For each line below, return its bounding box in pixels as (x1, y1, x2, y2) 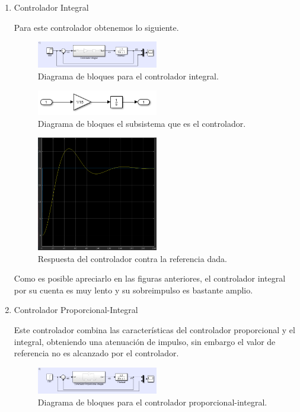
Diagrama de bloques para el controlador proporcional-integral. (37, 395, 267, 408)
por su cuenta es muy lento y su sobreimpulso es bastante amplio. (14, 283, 253, 296)
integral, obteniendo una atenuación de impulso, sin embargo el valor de (14, 335, 276, 347)
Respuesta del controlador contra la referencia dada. (37, 252, 227, 264)
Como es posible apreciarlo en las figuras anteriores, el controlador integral (14, 272, 286, 285)
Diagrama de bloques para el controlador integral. (37, 69, 219, 82)
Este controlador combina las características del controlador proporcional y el (14, 323, 295, 336)
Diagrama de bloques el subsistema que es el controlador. (37, 117, 246, 129)
